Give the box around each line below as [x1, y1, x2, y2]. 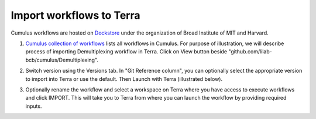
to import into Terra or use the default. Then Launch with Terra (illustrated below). [25, 75, 222, 82]
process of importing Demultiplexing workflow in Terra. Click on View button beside [25, 48, 228, 55]
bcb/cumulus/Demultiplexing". [25, 56, 99, 63]
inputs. [25, 103, 42, 110]
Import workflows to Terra [11, 9, 140, 22]
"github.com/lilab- [228, 48, 272, 55]
